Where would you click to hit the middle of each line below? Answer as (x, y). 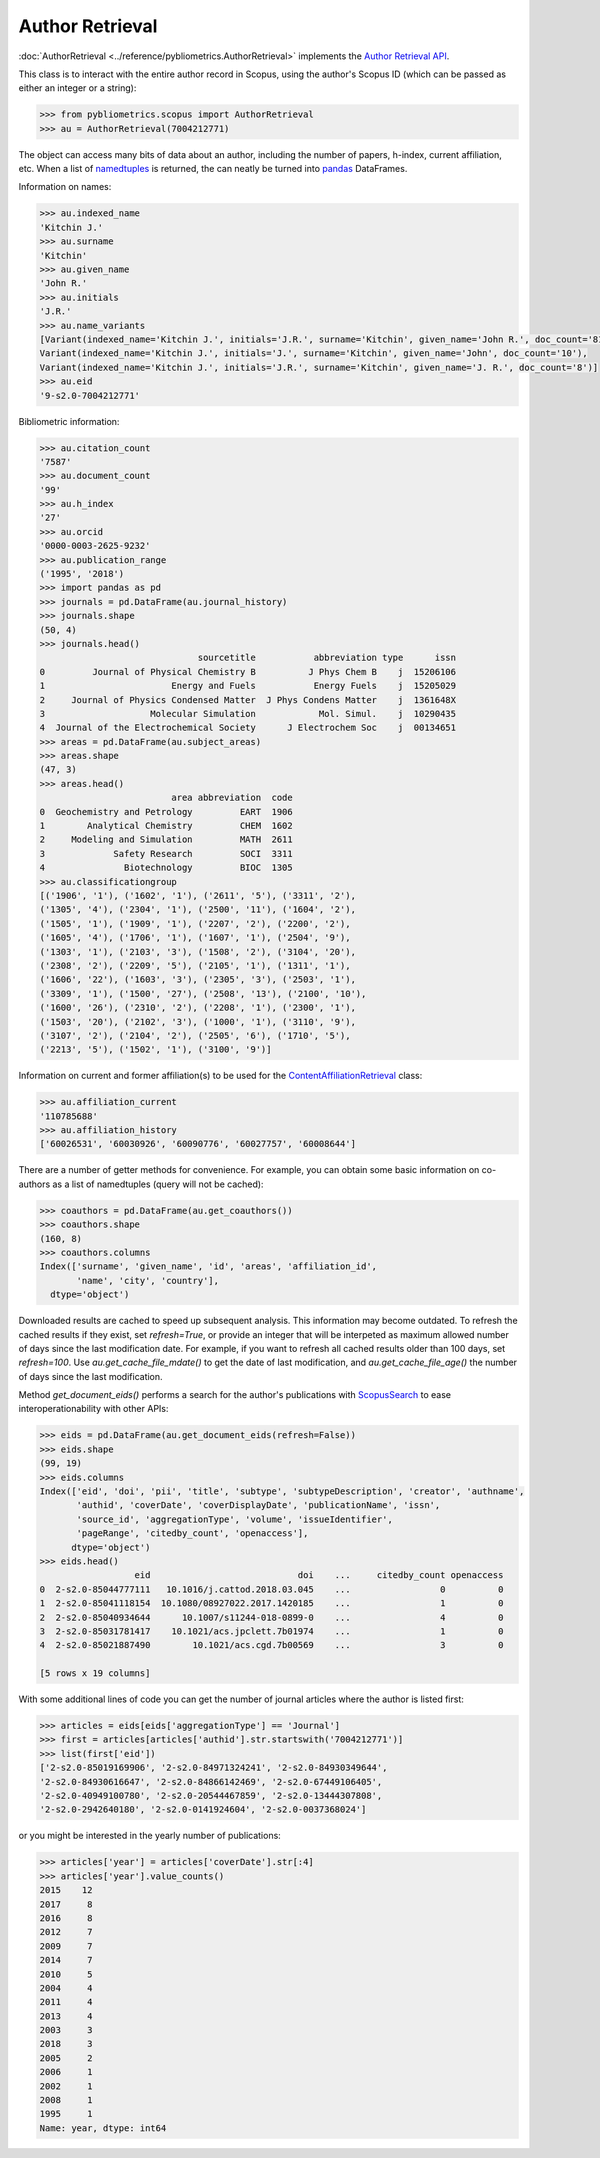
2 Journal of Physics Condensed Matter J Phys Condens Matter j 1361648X (248, 699)
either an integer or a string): (77, 88)
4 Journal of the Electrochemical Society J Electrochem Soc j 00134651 (248, 728)
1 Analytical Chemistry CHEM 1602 (166, 826)
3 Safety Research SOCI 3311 (166, 853)
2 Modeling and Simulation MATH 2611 (166, 839)
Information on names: (65, 187)
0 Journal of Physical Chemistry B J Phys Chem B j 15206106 (248, 671)
